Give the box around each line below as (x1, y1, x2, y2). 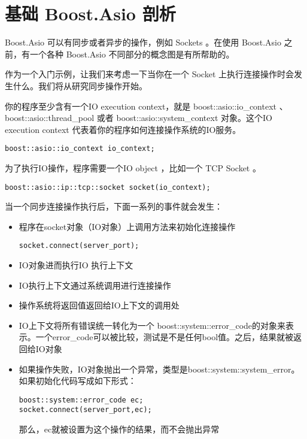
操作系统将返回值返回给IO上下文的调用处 (19, 299, 180, 311)
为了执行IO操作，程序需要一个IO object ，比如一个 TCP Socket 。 (5, 161, 261, 174)
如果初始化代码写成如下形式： (19, 374, 136, 387)
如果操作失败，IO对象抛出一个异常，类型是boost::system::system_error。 (19, 362, 300, 375)
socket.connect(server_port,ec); (19, 405, 152, 414)
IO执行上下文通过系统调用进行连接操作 (19, 278, 171, 291)
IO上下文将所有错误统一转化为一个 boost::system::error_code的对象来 (19, 319, 286, 331)
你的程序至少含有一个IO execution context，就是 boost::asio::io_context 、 (5, 99, 288, 112)
